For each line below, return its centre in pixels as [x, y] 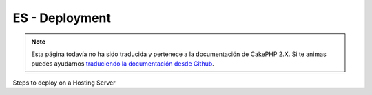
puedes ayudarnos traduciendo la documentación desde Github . [123, 64]
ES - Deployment [62, 18]
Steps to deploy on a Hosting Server [64, 83]
